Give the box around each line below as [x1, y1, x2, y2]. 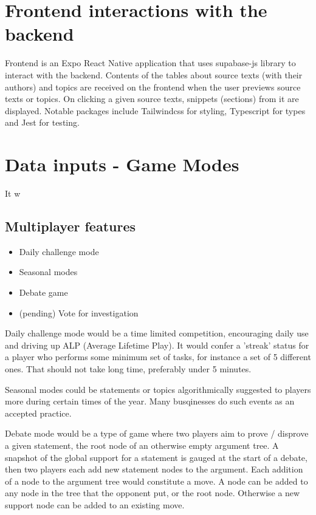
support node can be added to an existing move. [5, 498, 185, 511]
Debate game [19, 285, 68, 298]
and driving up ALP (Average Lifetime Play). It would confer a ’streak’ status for [5, 338, 309, 351]
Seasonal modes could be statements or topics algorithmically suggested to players [5, 383, 311, 395]
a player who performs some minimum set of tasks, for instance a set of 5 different [5, 350, 311, 363]
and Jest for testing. [5, 116, 80, 129]
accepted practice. [5, 406, 72, 419]
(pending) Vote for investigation [19, 306, 139, 319]
